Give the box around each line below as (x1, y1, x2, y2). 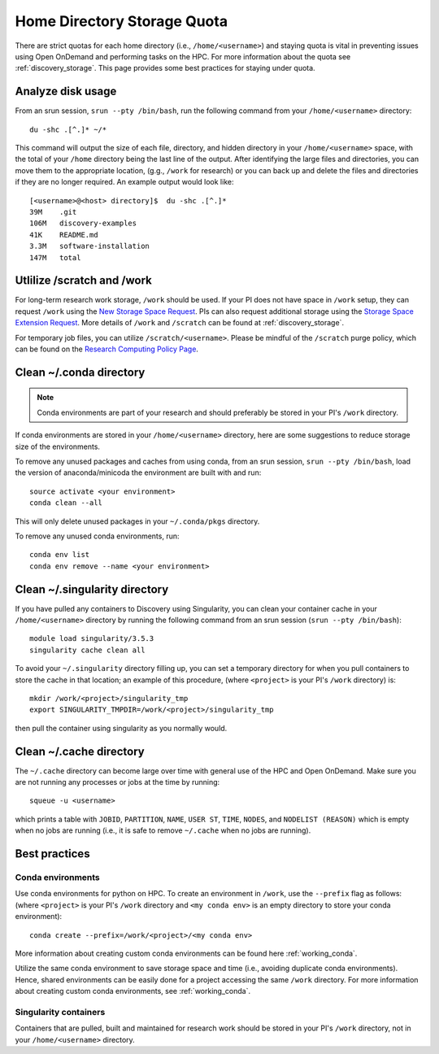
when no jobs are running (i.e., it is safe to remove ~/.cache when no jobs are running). (15, 825, 311, 835)
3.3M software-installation (29, 242, 150, 251)
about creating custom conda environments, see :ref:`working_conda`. (15, 986, 251, 996)
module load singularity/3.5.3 (29, 634, 154, 643)
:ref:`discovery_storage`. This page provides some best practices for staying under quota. (15, 63, 316, 73)
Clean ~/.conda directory (15, 365, 146, 379)
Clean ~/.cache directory (15, 744, 146, 758)
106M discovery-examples (29, 219, 137, 228)
